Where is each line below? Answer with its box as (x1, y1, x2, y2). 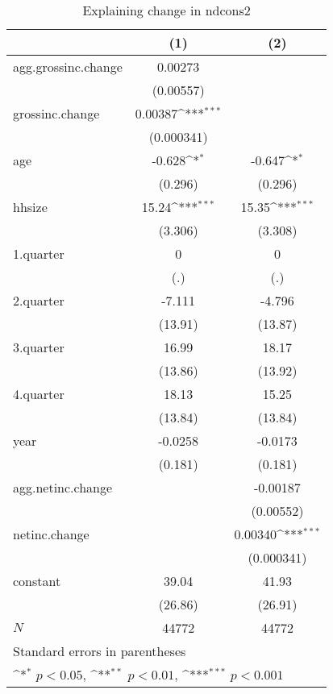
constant (13, 571, 61, 590)
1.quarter (13, 244, 65, 263)
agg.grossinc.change (13, 57, 123, 76)
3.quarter (13, 338, 65, 356)
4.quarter (13, 384, 65, 403)
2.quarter (13, 291, 65, 310)
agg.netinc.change (13, 478, 113, 497)
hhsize (13, 197, 48, 216)
